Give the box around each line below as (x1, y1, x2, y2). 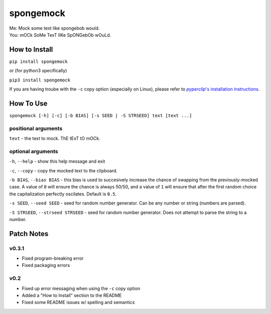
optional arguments (9, 148, 58, 155)
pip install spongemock (9, 58, 68, 64)
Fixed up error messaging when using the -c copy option (22, 285, 141, 291)
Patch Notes (9, 229, 49, 238)
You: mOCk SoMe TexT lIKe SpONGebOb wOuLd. (9, 32, 111, 38)
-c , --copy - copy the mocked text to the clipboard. (9, 167, 118, 173)
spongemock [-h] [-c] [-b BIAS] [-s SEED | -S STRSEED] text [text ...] (9, 113, 192, 118)
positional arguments (9, 125, 63, 132)
